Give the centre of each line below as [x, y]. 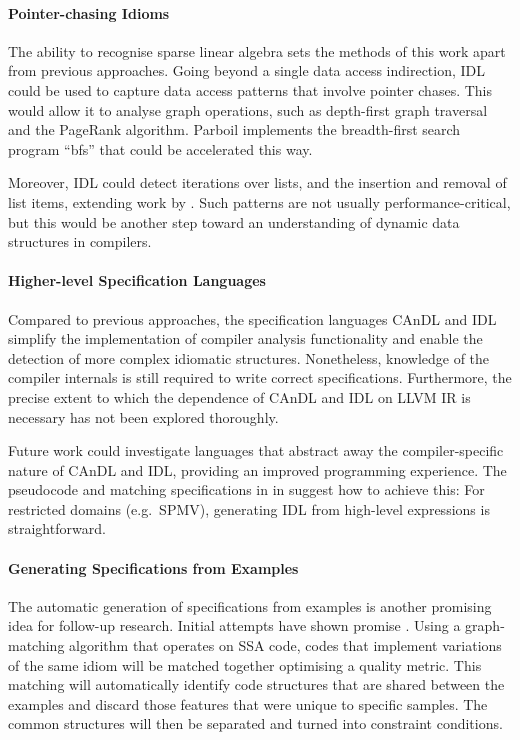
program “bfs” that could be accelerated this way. [160, 148]
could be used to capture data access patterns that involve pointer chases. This [250, 89]
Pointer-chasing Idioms [89, 12]
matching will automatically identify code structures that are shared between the [256, 684]
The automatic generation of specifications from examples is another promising [250, 605]
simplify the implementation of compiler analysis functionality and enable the [245, 338]
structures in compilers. [80, 241]
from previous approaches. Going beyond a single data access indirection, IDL [247, 70]
